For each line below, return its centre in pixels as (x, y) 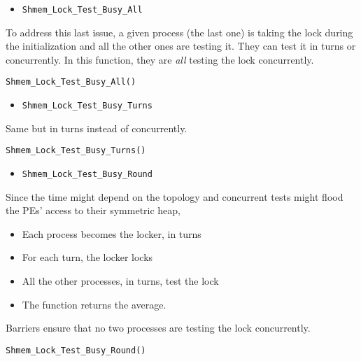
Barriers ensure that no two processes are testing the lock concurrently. (158, 328)
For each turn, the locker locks (87, 257)
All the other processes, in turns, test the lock (120, 281)
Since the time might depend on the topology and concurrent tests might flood (175, 196)
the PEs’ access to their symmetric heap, (93, 210)
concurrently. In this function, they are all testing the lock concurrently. (160, 59)
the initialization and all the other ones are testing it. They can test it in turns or (181, 46)
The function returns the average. (94, 304)
